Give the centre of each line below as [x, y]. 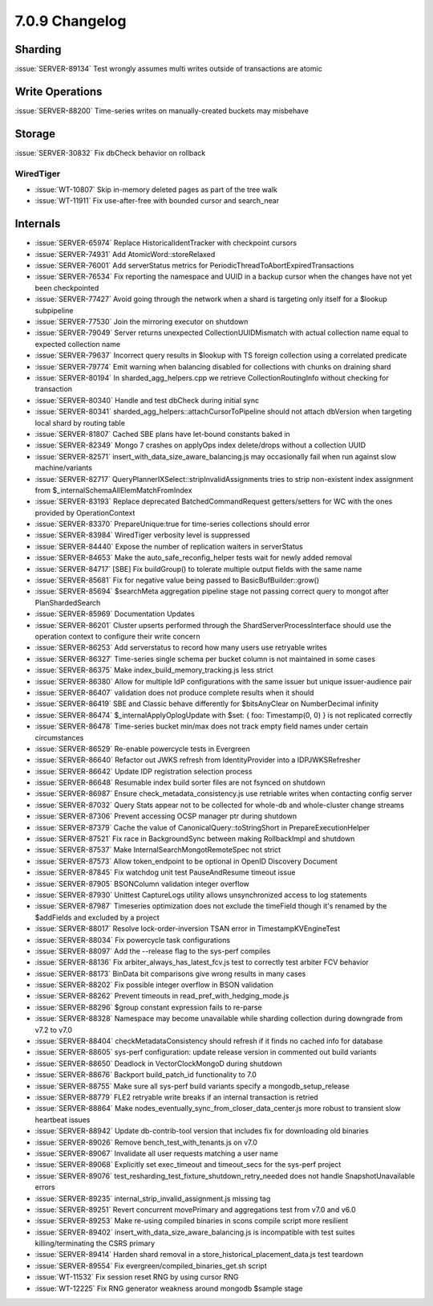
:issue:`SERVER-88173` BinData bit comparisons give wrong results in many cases [170, 973]
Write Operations [59, 91]
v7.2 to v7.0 [53, 1030]
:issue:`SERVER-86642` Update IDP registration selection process [144, 771]
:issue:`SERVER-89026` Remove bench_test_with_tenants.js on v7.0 [146, 1142]
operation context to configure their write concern [117, 636]
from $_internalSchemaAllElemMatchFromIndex [113, 490]
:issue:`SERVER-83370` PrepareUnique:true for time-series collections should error [172, 524]
